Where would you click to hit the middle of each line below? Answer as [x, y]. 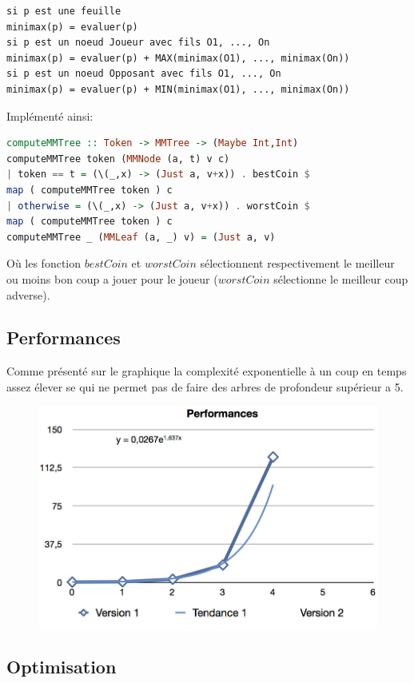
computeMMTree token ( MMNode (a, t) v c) [118, 159]
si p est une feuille [64, 11]
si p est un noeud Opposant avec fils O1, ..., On [144, 74]
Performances [64, 338]
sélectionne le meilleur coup [341, 278]
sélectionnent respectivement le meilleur [297, 263]
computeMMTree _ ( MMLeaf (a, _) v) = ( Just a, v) [141, 237]
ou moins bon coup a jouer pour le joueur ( [112, 278]
